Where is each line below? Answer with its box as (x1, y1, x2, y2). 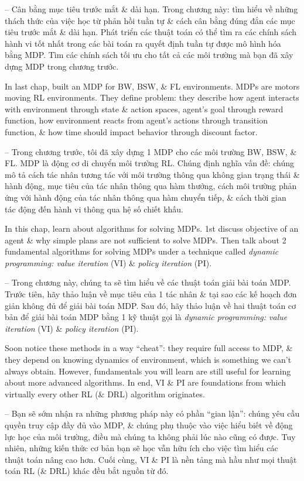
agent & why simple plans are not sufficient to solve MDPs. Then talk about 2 (5, 233, 286, 246)
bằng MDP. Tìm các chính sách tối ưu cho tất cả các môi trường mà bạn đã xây (5, 49, 293, 61)
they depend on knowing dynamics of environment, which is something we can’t (5, 353, 292, 366)
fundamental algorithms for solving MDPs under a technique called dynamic (5, 245, 279, 257)
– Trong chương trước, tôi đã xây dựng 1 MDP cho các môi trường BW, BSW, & (5, 145, 297, 157)
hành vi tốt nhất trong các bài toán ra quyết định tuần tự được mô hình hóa (5, 37, 281, 49)
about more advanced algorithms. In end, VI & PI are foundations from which (5, 376, 286, 389)
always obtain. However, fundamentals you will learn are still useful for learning (5, 365, 291, 377)
